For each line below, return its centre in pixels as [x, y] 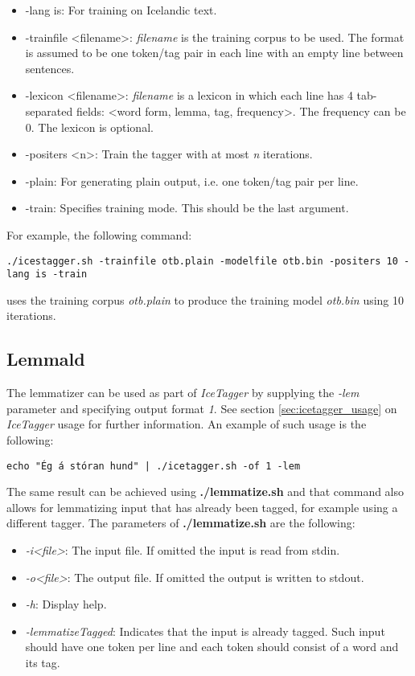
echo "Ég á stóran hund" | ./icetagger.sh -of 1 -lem [154, 466]
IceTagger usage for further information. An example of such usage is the [187, 424]
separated [49, 111]
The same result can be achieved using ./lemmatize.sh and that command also [205, 492]
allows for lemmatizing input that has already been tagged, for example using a [202, 507]
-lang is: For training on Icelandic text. [121, 10]
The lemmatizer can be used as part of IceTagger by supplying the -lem [183, 393]
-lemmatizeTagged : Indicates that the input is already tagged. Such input [205, 631]
